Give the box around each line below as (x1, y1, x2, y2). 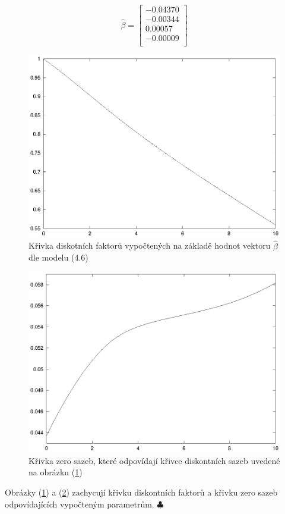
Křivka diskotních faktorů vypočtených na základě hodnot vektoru (28, 239, 271, 252)
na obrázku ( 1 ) (28, 466, 83, 478)
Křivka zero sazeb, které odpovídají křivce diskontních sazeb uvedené (28, 454, 280, 466)
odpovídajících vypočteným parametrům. (5, 497, 154, 510)
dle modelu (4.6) (28, 251, 88, 264)
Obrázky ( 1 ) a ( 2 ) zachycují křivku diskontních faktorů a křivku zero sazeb (5, 486, 278, 499)
